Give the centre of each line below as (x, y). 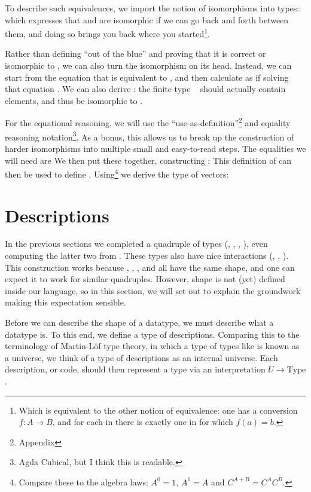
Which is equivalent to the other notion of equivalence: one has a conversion (158, 410)
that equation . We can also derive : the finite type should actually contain (145, 89)
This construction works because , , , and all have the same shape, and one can (150, 267)
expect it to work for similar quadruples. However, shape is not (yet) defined (145, 279)
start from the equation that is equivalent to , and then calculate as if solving (147, 77)
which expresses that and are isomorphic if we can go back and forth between (147, 19)
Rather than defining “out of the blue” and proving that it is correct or (135, 54)
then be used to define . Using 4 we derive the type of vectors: (117, 173)
